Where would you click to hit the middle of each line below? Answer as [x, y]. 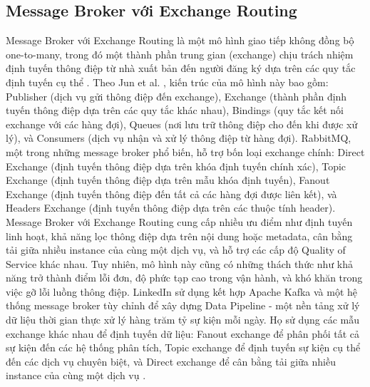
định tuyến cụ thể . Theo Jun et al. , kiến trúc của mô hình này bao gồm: [167, 82]
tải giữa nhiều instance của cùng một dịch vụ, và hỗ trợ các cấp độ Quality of [176, 250]
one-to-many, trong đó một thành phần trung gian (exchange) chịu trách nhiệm [180, 54]
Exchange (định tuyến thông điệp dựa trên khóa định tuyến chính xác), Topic [176, 166]
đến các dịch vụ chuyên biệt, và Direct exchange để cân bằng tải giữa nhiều [171, 361]
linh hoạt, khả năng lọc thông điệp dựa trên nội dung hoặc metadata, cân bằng [179, 236]
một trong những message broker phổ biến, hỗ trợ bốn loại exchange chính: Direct [185, 151]
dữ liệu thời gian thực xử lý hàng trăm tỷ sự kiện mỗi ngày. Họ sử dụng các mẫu [183, 320]
